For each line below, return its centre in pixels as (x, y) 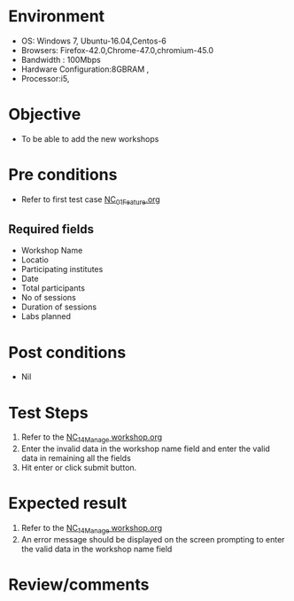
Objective (45, 115)
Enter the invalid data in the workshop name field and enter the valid (146, 449)
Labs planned (46, 316)
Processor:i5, (45, 78)
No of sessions (48, 298)
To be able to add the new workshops (90, 138)
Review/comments (79, 585)
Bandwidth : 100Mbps (61, 59)
